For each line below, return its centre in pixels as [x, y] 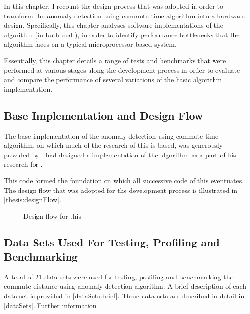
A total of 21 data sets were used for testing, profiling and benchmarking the [118, 276]
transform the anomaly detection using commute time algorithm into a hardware [124, 15]
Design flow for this [52, 216]
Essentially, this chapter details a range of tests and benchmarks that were [115, 60]
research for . [23, 164]
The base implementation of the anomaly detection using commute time [111, 135]
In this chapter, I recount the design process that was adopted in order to [114, 6]
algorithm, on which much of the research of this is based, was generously [114, 145]
